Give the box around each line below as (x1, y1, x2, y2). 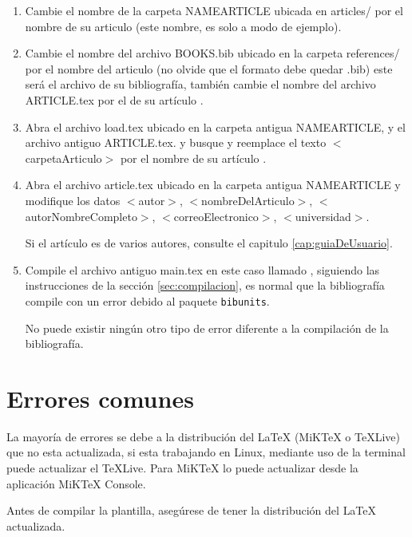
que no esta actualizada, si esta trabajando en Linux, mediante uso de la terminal (6, 444, 406, 460)
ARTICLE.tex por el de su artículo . (25, 91, 204, 108)
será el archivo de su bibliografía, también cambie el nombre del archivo (25, 76, 376, 93)
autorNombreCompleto (25, 207, 137, 224)
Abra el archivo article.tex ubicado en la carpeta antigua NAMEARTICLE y (25, 176, 401, 193)
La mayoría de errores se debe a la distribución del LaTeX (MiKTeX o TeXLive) (6, 428, 400, 444)
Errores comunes (6, 381, 194, 414)
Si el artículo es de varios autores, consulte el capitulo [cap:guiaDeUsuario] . (25, 235, 393, 251)
